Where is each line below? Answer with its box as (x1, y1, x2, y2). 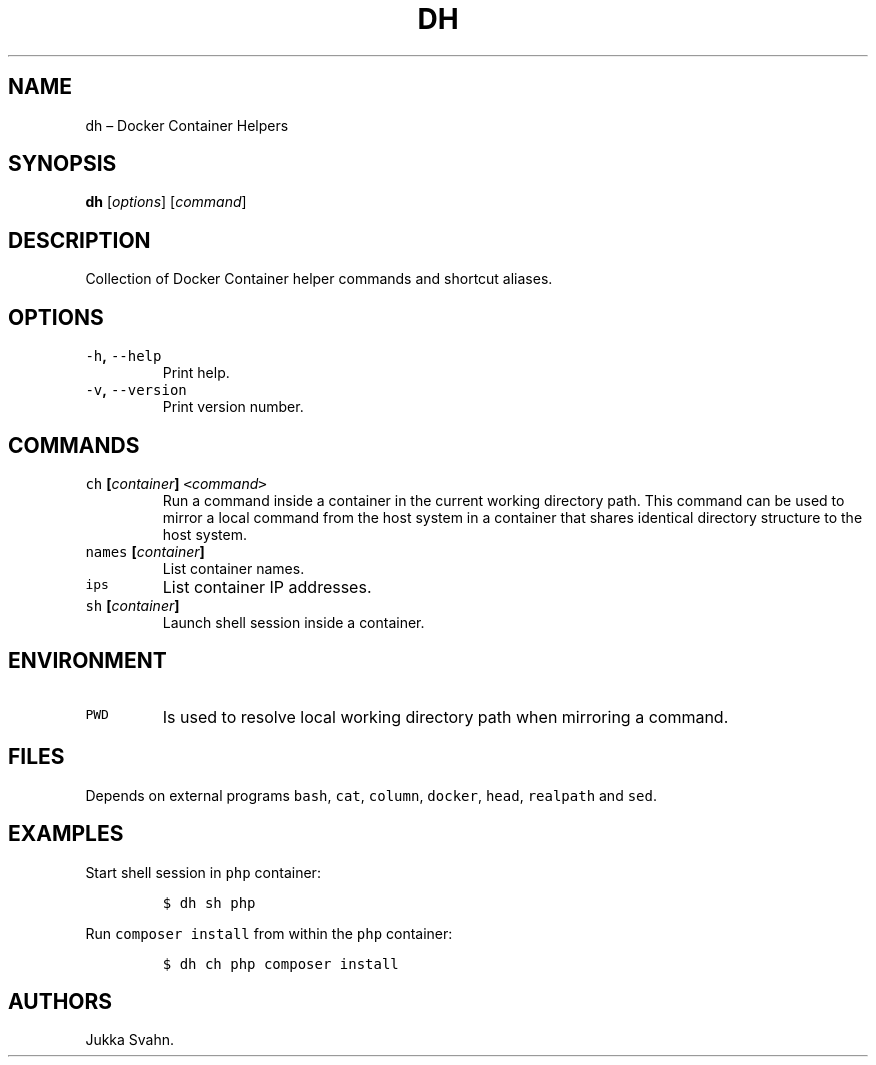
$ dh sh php (162, 894, 256, 911)
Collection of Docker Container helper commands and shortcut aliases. (85, 270, 553, 288)
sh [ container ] (85, 596, 180, 614)
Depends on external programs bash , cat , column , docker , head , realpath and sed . (85, 786, 657, 804)
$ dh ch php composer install (162, 955, 399, 972)
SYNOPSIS (8, 151, 117, 177)
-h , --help (85, 347, 162, 365)
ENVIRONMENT (8, 648, 167, 674)
